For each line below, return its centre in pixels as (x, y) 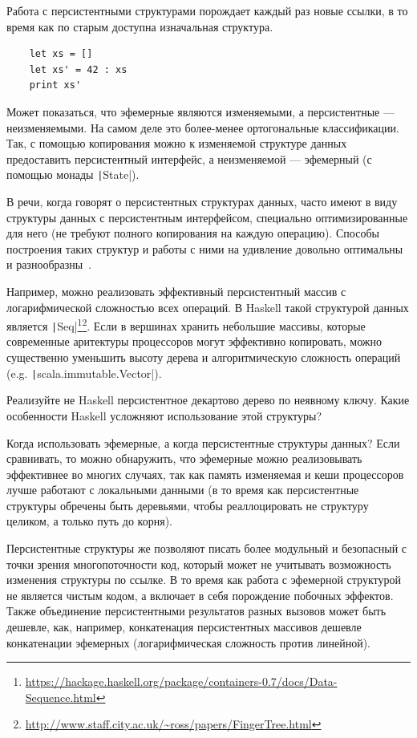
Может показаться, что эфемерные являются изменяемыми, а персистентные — (200, 111)
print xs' (55, 85)
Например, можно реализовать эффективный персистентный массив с (176, 291)
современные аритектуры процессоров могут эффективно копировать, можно (194, 341)
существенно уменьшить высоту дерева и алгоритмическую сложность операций (204, 357)
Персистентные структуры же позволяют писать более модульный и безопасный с (206, 548)
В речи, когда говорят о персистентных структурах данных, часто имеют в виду (202, 201)
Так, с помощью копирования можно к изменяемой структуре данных (177, 143)
